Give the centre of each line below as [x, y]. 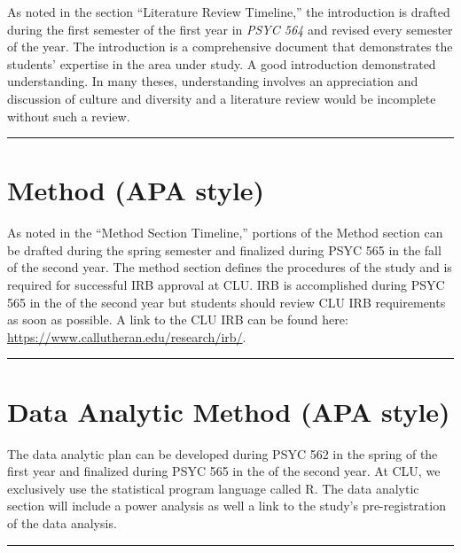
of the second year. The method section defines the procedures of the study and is [230, 267]
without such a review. [69, 116]
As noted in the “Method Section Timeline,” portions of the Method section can [225, 233]
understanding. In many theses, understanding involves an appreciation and [213, 81]
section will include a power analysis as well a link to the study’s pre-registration [227, 506]
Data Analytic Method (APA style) [229, 411]
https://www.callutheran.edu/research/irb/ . [127, 336]
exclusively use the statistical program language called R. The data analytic [213, 488]
